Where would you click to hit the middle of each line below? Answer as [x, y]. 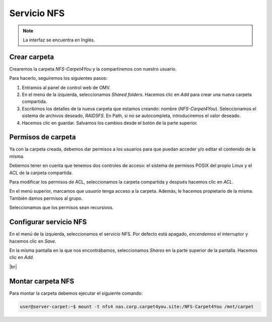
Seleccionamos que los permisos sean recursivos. [61, 207]
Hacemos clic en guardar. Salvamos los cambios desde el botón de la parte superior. [110, 123]
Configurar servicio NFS [48, 222]
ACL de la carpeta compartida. [41, 173]
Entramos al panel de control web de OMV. [66, 87]
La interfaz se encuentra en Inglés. [59, 40]
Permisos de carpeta [43, 137]
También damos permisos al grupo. [46, 198]
